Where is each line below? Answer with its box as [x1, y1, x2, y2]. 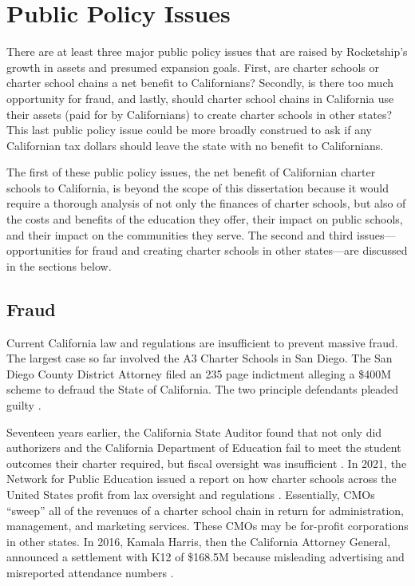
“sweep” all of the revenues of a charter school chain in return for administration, [6, 501, 404, 518]
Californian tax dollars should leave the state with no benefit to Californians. [6, 137, 384, 153]
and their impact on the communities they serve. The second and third [6, 226, 354, 243]
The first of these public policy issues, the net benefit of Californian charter [6, 164, 376, 180]
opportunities [6, 242, 72, 259]
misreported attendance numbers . [6, 564, 174, 580]
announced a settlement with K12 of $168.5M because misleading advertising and [6, 548, 405, 565]
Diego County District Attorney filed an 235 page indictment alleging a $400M [6, 365, 391, 382]
